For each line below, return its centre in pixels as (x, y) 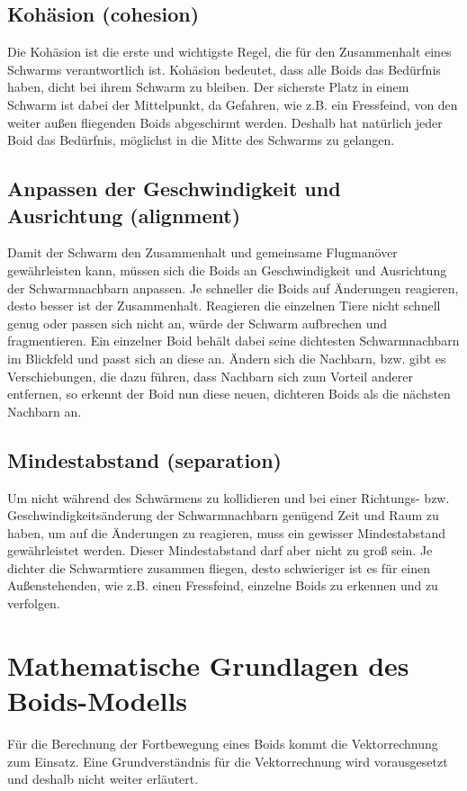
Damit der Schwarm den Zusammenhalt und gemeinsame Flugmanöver (202, 252)
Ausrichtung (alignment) (124, 215)
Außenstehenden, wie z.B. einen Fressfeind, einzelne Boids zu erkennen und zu (223, 585)
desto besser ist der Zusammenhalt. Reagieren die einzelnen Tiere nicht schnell (224, 306)
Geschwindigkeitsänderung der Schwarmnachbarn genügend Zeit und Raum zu (223, 515)
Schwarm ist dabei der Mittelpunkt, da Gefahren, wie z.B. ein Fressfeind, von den (233, 104)
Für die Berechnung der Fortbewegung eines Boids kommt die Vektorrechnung (223, 743)
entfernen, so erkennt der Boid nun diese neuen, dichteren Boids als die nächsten (229, 394)
